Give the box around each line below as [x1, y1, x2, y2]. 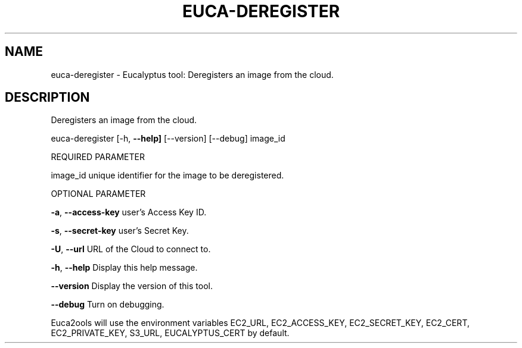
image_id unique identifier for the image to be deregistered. [51, 170, 284, 181]
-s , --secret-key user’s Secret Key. [51, 225, 189, 236]
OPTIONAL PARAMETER [51, 189, 146, 199]
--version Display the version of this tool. [51, 281, 213, 291]
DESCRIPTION [5, 90, 90, 105]
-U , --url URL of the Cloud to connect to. [51, 244, 211, 255]
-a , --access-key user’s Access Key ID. [51, 207, 207, 218]
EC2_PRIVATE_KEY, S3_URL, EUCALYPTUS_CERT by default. [51, 328, 290, 338]
